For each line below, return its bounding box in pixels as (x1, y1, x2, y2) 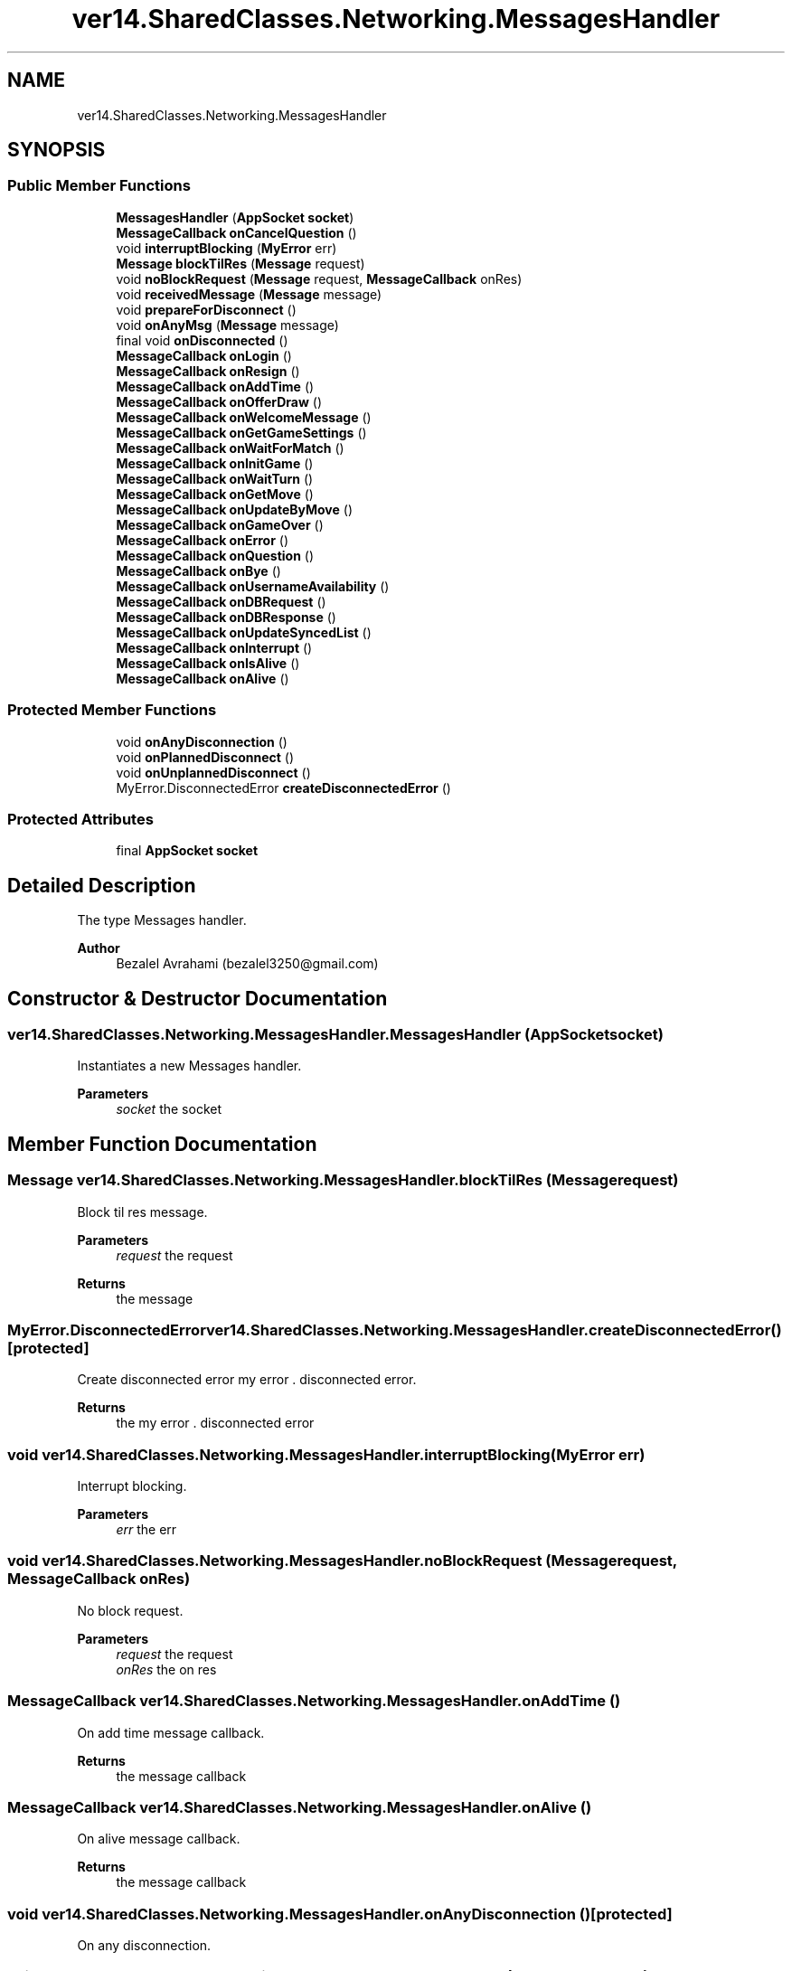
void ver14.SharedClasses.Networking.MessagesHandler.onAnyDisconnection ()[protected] (7, 1904, 673, 1923)
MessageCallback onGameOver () (116, 516, 324, 533)
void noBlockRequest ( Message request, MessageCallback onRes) (116, 270, 523, 287)
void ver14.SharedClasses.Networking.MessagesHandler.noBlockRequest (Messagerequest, (7, 1551, 677, 1570)
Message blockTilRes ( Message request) (116, 255, 365, 271)
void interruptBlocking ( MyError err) (116, 240, 337, 256)
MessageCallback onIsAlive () (116, 655, 300, 671)
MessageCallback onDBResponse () (116, 608, 336, 625)
